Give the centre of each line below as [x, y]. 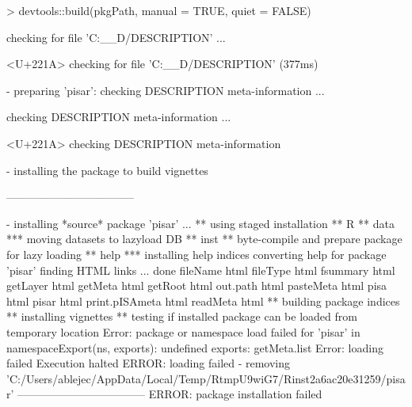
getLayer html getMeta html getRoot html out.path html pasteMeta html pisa [197, 285]
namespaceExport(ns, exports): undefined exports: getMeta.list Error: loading [195, 347]
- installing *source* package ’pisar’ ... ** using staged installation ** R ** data [200, 223]
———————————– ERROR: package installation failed [170, 394]
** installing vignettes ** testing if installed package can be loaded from [182, 316]
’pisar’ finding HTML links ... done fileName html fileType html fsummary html [201, 270]
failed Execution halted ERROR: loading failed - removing [149, 363]
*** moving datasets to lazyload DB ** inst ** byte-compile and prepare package [204, 239]
